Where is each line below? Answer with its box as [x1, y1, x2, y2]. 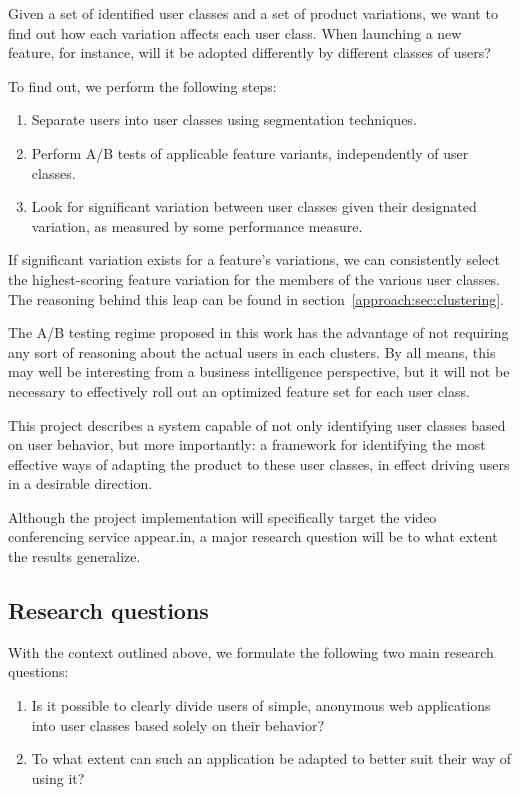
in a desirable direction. [8, 473, 153, 494]
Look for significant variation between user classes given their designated [31, 196, 477, 217]
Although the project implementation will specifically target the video [8, 506, 437, 527]
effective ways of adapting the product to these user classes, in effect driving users [8, 453, 510, 474]
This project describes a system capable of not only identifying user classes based [8, 414, 506, 435]
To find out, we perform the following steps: [8, 75, 277, 96]
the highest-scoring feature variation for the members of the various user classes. [8, 268, 501, 289]
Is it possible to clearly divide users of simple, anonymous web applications [31, 695, 491, 716]
